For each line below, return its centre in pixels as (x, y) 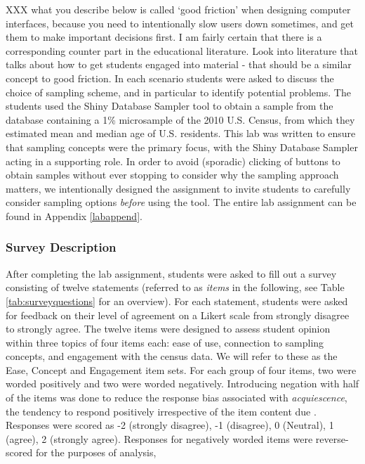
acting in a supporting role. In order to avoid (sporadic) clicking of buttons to (173, 161)
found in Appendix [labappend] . (74, 215)
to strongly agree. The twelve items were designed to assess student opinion (168, 329)
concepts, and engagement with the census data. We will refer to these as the (172, 356)
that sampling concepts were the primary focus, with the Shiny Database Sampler (182, 147)
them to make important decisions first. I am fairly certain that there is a (164, 37)
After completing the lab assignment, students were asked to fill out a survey (171, 273)
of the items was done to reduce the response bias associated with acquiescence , (177, 398)
